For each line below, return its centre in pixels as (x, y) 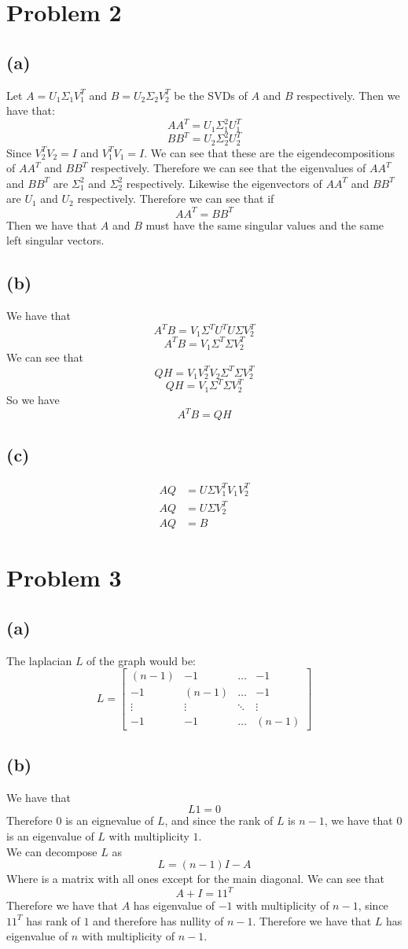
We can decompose (52, 851)
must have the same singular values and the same (265, 224)
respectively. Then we (348, 95)
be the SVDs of (211, 95)
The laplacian (39, 660)
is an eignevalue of (110, 820)
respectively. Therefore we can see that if (176, 199)
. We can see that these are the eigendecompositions (270, 152)
